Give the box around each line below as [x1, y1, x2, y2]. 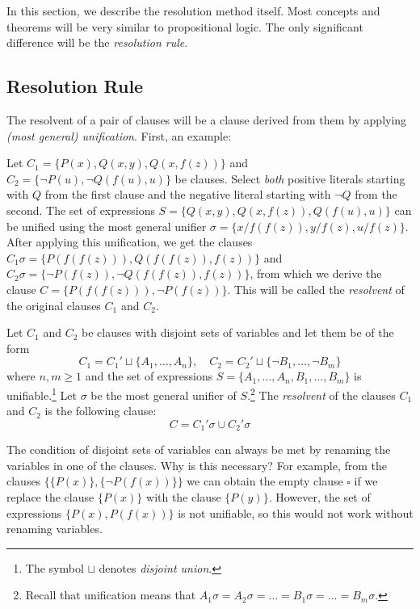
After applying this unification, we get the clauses [6, 233, 253, 250]
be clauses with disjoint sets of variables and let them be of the [82, 324, 394, 341]
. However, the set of [268, 488, 371, 505]
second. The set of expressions [6, 201, 155, 218]
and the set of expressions [85, 367, 213, 384]
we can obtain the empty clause [187, 472, 343, 489]
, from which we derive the [250, 265, 382, 282]
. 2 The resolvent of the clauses [247, 384, 396, 403]
